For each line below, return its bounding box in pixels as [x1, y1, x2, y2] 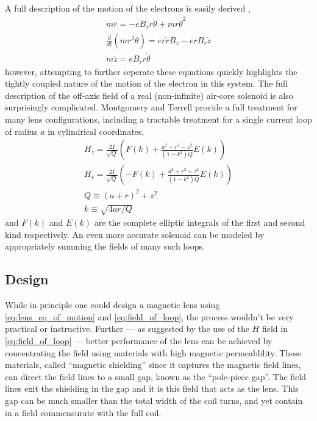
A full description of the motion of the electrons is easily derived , [5, 2, 251, 14]
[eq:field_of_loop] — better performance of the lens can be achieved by [5, 334, 272, 347]
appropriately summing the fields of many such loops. [5, 240, 205, 253]
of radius [5, 124, 38, 137]
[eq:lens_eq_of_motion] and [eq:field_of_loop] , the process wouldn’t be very [5, 310, 294, 323]
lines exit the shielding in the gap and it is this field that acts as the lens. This [5, 382, 299, 395]
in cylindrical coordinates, [48, 124, 144, 137]
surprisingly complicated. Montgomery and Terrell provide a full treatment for [5, 101, 297, 113]
